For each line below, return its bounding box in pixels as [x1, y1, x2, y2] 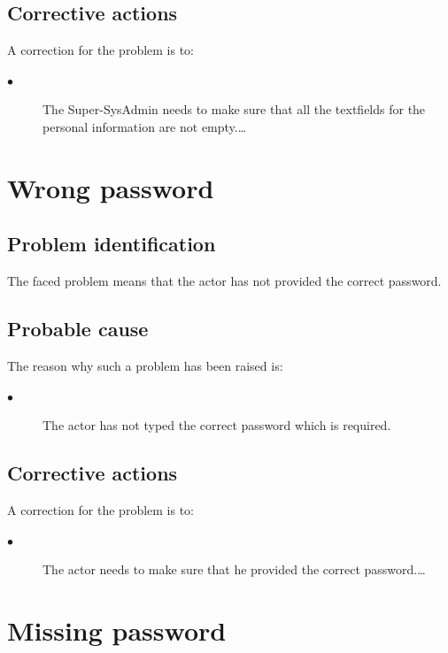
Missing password [7, 611, 227, 648]
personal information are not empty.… [42, 117, 247, 135]
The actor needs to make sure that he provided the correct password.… [42, 560, 426, 579]
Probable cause [7, 315, 149, 342]
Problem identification [7, 230, 216, 257]
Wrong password [7, 169, 214, 205]
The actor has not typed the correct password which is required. [42, 416, 391, 434]
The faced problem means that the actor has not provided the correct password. [7, 272, 442, 290]
